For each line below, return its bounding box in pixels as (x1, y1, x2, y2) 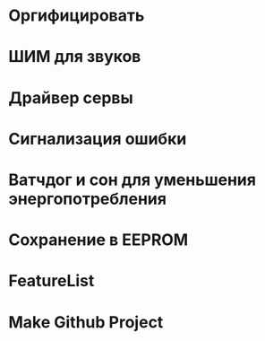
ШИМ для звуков (8, 47, 141, 67)
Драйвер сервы (8, 87, 133, 108)
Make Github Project (8, 311, 164, 332)
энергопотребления (8, 188, 167, 209)
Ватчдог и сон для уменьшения (8, 170, 257, 189)
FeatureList (8, 271, 95, 292)
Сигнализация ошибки (8, 128, 187, 149)
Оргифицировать (8, 5, 145, 26)
